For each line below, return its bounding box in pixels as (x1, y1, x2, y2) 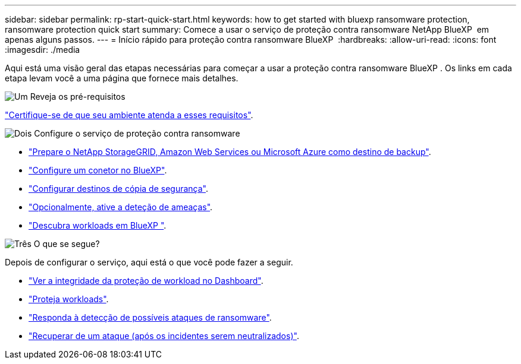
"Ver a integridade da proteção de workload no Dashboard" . (29, 276, 263, 286)
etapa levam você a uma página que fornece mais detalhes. (5, 73, 238, 83)
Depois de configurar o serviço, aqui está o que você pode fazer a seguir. (5, 257, 293, 267)
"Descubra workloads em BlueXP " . (29, 220, 167, 230)
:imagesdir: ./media (5, 45, 80, 55)
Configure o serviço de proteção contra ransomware (34, 128, 240, 138)
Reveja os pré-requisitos (30, 91, 125, 102)
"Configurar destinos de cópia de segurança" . (29, 183, 209, 194)
